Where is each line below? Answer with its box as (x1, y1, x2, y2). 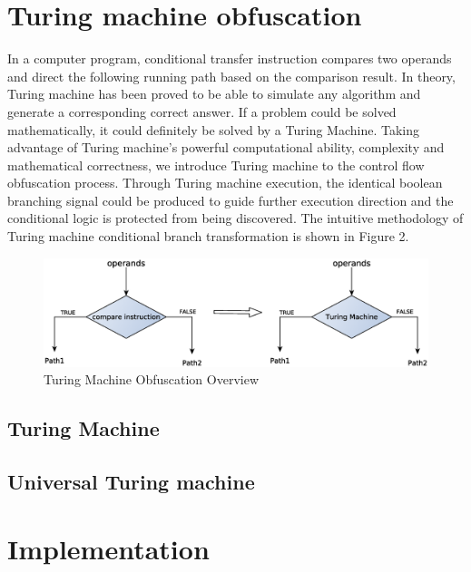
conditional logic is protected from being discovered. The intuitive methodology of (7, 208, 464, 228)
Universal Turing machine (7, 468, 255, 496)
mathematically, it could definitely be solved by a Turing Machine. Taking (7, 120, 419, 139)
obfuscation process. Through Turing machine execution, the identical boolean (7, 173, 443, 192)
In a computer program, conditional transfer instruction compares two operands (7, 49, 452, 68)
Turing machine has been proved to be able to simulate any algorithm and (7, 84, 421, 103)
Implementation (7, 529, 210, 567)
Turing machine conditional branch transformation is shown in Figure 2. (7, 227, 409, 246)
